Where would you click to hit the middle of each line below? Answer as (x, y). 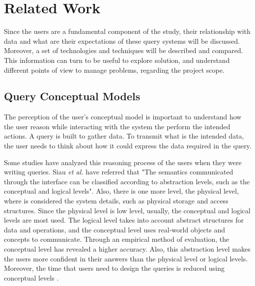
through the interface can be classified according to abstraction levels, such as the (127, 181)
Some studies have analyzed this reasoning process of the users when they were (123, 162)
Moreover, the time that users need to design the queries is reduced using (114, 268)
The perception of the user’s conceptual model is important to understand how (123, 117)
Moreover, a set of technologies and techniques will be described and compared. (124, 50)
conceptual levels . (31, 277)
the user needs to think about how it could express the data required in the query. (128, 146)
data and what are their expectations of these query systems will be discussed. (122, 41)
